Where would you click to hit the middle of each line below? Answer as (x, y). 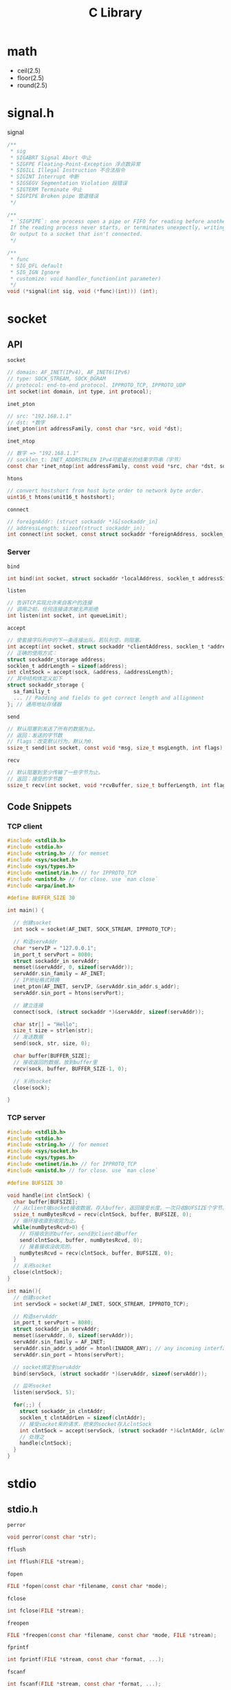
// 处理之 (32, 1437)
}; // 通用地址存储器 (34, 704)
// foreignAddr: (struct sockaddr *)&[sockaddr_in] (82, 522)
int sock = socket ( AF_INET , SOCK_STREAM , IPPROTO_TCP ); (95, 929)
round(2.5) (32, 85)
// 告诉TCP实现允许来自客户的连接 (50, 603)
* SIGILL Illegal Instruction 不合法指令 (68, 170)
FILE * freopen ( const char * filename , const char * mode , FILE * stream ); (112, 1635)
